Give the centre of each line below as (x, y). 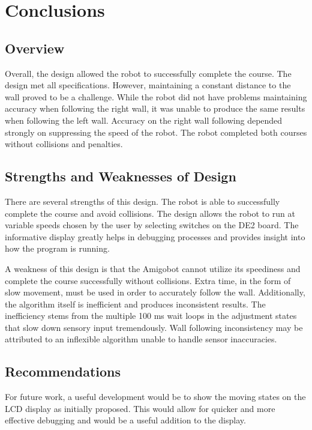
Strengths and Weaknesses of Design (121, 176)
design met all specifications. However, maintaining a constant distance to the (148, 85)
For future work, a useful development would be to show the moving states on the (155, 397)
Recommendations (63, 371)
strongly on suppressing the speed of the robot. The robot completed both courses (156, 132)
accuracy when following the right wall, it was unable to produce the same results (155, 108)
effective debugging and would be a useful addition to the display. (125, 420)
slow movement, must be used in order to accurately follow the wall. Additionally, (155, 292)
